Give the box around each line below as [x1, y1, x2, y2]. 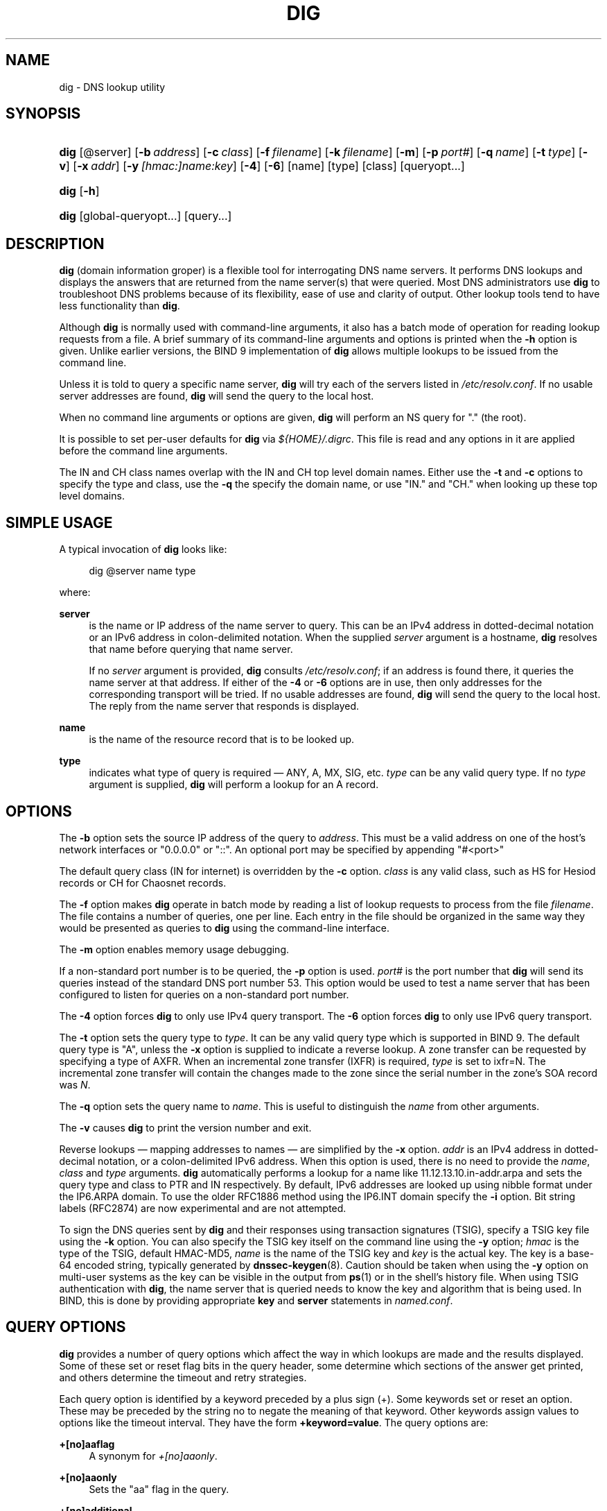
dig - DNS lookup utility [59, 80, 166, 93]
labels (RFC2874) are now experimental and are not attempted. [59, 1202, 346, 1214]
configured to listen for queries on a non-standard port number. [59, 988, 349, 1000]
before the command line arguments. [59, 445, 228, 457]
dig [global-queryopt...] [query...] [59, 209, 232, 223]
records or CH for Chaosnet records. [59, 876, 227, 889]
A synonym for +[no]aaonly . [89, 1449, 218, 1462]
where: [59, 586, 91, 599]
